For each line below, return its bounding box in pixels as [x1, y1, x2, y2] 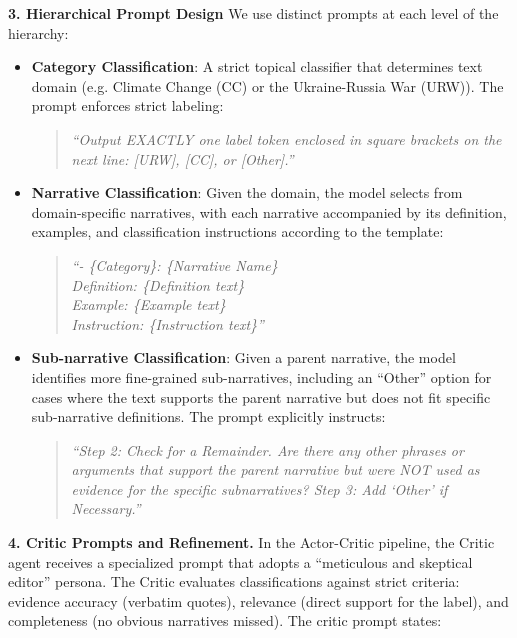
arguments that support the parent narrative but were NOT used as [71, 459, 480, 480]
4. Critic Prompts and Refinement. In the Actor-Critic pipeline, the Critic [8, 532, 495, 553]
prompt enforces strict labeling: [31, 95, 224, 116]
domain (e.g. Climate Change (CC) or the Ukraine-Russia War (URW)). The [31, 75, 504, 96]
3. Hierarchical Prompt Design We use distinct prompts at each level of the [8, 3, 499, 23]
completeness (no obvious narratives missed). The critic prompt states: [8, 610, 442, 631]
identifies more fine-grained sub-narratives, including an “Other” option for [31, 366, 492, 387]
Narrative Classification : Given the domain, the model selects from [31, 182, 463, 203]
